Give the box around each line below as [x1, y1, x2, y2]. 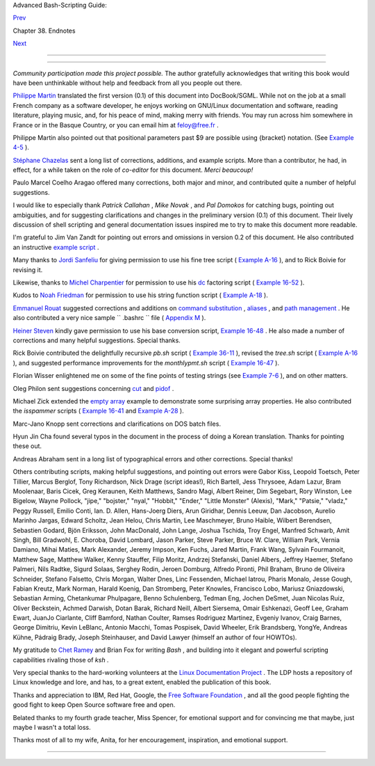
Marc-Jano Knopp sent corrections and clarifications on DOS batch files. [12, 420, 222, 428]
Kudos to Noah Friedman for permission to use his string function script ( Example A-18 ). [12, 291, 269, 299]
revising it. [12, 265, 43, 274]
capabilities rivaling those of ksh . [12, 655, 109, 664]
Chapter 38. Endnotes [12, 26, 76, 35]
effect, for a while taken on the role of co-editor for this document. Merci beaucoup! [12, 166, 253, 174]
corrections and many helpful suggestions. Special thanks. [12, 336, 181, 344]
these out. [12, 442, 42, 450]
